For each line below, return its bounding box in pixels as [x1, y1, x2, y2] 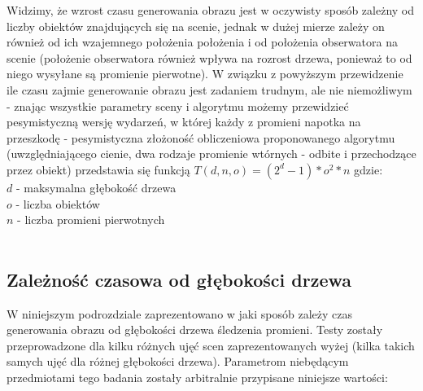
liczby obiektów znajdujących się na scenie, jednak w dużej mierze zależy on [7, 17, 385, 34]
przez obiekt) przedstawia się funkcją [7, 160, 190, 178]
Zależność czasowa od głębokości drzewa [7, 266, 351, 292]
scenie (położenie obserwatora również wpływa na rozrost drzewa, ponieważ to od [7, 49, 412, 66]
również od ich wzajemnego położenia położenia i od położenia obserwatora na [7, 33, 398, 51]
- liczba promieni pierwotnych [17, 211, 165, 228]
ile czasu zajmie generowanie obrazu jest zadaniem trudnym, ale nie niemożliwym [7, 81, 412, 98]
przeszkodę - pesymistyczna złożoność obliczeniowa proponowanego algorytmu [7, 129, 395, 146]
